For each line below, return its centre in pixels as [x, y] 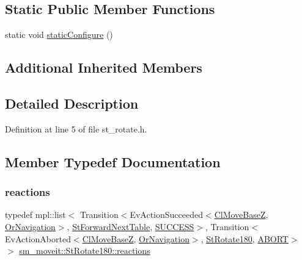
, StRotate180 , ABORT [245, 238]
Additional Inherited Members [104, 67]
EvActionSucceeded [166, 215]
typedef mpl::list [35, 215]
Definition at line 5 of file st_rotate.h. [76, 128]
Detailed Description [72, 103]
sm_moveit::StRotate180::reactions [85, 251]
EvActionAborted [38, 238]
